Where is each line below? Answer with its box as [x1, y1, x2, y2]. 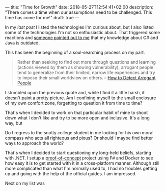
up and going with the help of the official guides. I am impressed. [5, 171, 137, 177]
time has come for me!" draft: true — [5, 15, 80, 20]
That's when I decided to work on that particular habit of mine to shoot [5, 110, 148, 115]
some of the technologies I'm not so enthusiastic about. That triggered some [5, 30, 160, 35]
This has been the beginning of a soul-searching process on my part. [5, 49, 145, 55]
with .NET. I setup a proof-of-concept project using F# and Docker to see [5, 155, 154, 161]
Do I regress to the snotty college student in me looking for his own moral [5, 130, 154, 135]
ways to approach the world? [5, 140, 64, 146]
